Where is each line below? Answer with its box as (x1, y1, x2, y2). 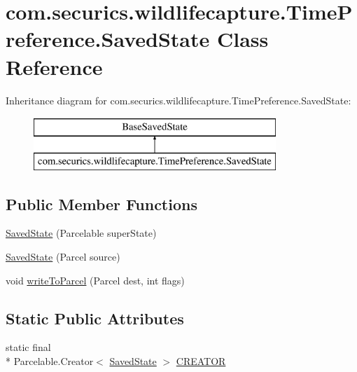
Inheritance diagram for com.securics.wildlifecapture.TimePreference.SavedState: (6, 92, 351, 107)
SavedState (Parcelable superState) (6, 226, 157, 240)
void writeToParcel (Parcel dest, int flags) (6, 273, 185, 287)
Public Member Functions (6, 193, 197, 214)
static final (6, 340, 51, 354)
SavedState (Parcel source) (6, 249, 120, 264)
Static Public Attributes (6, 307, 184, 329)
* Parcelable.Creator (6, 354, 94, 368)
